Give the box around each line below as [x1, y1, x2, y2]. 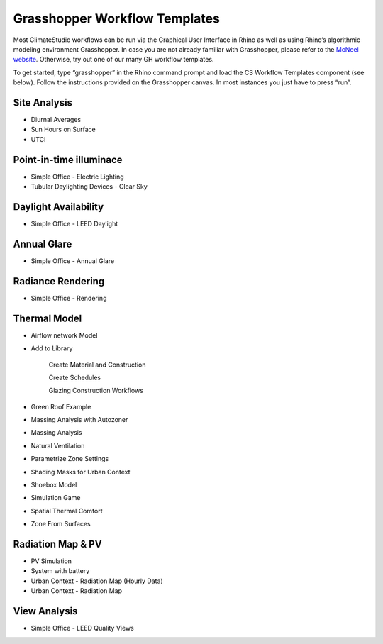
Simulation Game [30, 494, 81, 502]
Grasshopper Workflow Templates [13, 11, 220, 26]
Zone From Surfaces [30, 520, 91, 528]
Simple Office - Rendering [30, 294, 107, 302]
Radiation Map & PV [13, 538, 102, 550]
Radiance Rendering [13, 275, 105, 287]
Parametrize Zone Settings [30, 455, 109, 463]
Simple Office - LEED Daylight [30, 220, 118, 228]
